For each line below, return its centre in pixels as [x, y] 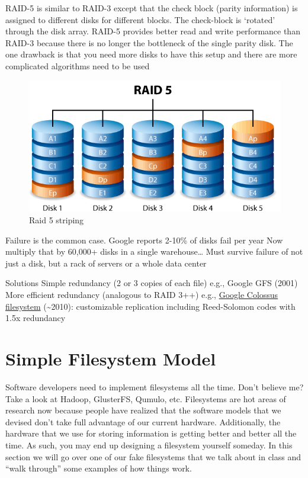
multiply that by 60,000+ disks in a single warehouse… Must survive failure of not [154, 251]
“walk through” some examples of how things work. [99, 468]
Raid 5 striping [57, 220]
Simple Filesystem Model [111, 359]
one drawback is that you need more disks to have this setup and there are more [151, 54]
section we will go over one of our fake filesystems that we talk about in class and [153, 456]
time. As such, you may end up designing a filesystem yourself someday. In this [149, 445]
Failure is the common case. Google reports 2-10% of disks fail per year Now [144, 240]
